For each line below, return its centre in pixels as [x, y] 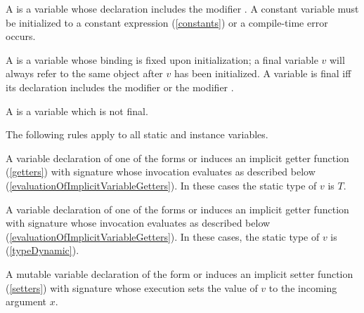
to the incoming [303, 287]
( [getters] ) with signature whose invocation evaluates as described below [161, 172]
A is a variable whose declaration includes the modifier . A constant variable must [182, 8]
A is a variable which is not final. [77, 111]
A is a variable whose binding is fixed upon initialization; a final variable [162, 59]
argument [26, 301]
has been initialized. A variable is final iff [262, 73]
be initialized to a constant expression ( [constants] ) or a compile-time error [167, 22]
